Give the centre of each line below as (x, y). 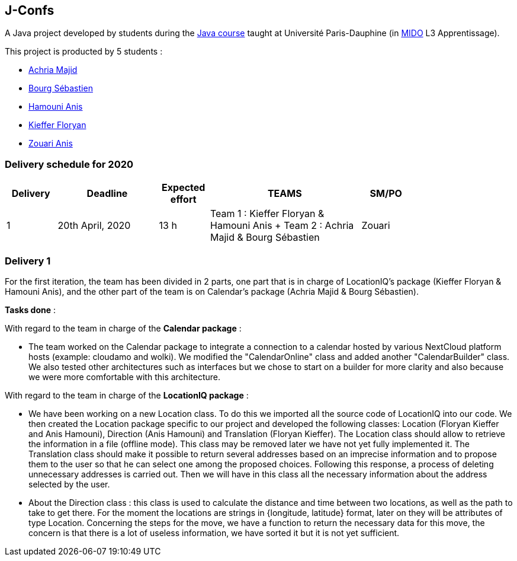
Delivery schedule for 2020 (69, 164)
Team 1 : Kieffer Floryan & (267, 214)
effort (183, 200)
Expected (184, 188)
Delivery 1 (28, 261)
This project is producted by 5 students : (84, 52)
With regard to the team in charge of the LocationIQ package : (127, 395)
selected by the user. (69, 484)
